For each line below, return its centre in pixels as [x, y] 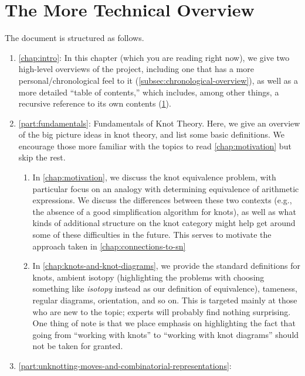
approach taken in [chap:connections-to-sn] [109, 246]
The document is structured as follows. [74, 38]
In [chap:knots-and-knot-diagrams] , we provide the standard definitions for [166, 266]
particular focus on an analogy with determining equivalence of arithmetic [166, 188]
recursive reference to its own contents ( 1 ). [95, 103]
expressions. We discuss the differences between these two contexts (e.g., [162, 200]
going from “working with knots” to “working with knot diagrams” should [166, 334]
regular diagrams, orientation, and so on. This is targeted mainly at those [165, 300]
